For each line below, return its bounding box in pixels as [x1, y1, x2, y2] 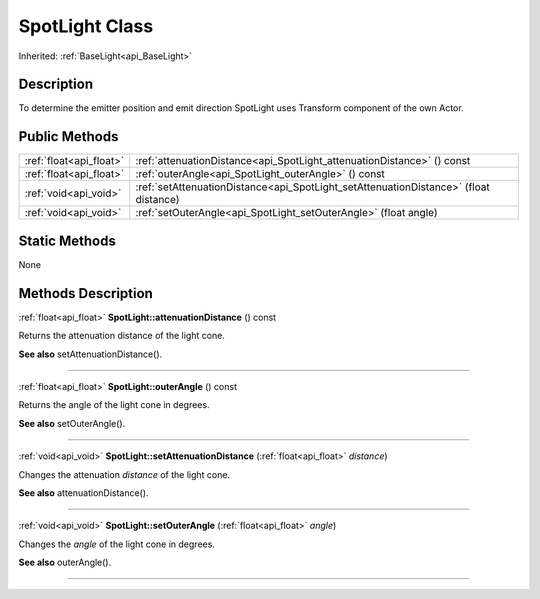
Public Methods [18, 128, 119, 145]
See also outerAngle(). [18, 556, 112, 569]
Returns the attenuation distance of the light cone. [18, 330, 225, 342]
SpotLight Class [18, 15, 154, 37]
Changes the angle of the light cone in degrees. [18, 538, 215, 550]
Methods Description [18, 285, 154, 302]
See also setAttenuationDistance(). [18, 348, 163, 360]
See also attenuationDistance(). [18, 486, 149, 499]
